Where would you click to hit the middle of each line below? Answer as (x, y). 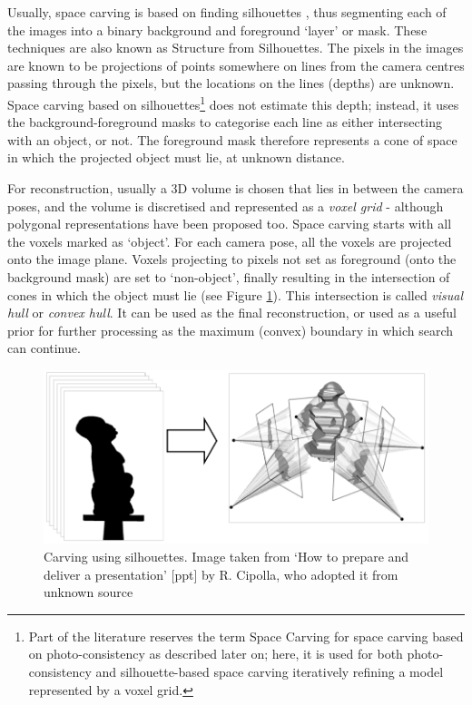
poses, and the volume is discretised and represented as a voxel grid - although (226, 206)
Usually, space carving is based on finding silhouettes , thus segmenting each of (227, 12)
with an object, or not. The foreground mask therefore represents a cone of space (232, 139)
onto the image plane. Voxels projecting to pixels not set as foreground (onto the (232, 259)
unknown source (88, 592)
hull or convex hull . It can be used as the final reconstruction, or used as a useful (232, 313)
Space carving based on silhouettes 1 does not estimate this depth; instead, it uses (233, 103)
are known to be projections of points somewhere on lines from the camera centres (236, 65)
